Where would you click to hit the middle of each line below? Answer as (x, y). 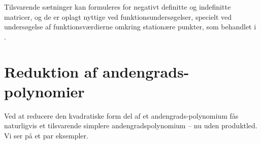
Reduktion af (51, 71)
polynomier (44, 91)
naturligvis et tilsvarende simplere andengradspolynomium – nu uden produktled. (131, 125)
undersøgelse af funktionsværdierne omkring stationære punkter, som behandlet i (130, 27)
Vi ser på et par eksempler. (46, 135)
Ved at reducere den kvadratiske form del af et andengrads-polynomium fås (121, 115)
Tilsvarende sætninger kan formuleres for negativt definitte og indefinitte (118, 7)
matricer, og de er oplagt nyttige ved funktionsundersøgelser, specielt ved (118, 16)
